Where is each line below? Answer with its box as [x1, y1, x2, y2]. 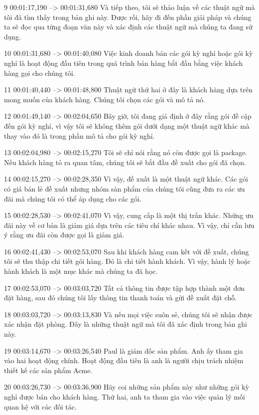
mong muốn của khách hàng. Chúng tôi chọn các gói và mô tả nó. [4, 94, 205, 104]
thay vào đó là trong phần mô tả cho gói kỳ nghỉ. [4, 130, 155, 141]
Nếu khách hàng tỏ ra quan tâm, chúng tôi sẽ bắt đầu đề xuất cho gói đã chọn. [4, 157, 246, 167]
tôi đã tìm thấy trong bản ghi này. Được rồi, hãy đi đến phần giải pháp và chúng [4, 11, 252, 22]
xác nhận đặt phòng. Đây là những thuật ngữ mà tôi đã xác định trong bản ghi [4, 319, 247, 329]
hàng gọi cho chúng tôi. [4, 67, 75, 78]
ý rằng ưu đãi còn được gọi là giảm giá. [4, 229, 125, 240]
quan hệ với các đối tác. [4, 401, 77, 412]
